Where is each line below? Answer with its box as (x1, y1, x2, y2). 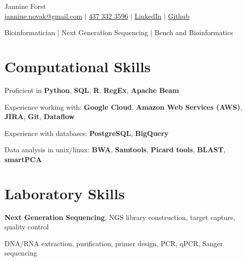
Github (168, 10, 190, 21)
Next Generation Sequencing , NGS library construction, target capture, (4, 212, 236, 222)
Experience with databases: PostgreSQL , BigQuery (4, 128, 169, 138)
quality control (4, 221, 49, 232)
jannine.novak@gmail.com (4, 10, 83, 21)
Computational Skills (4, 56, 151, 76)
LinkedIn (134, 10, 162, 21)
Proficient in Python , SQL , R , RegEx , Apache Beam (4, 85, 179, 95)
